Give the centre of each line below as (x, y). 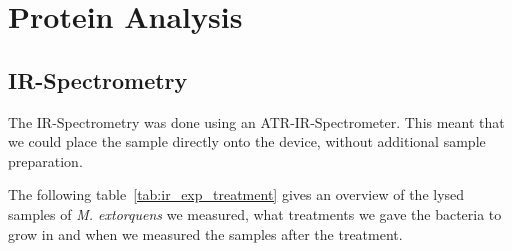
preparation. (45, 160)
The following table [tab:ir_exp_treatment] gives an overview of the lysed (236, 194)
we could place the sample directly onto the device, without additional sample (247, 141)
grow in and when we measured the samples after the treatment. (205, 233)
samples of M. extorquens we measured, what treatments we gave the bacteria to (255, 213)
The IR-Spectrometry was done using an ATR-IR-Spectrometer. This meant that (256, 121)
